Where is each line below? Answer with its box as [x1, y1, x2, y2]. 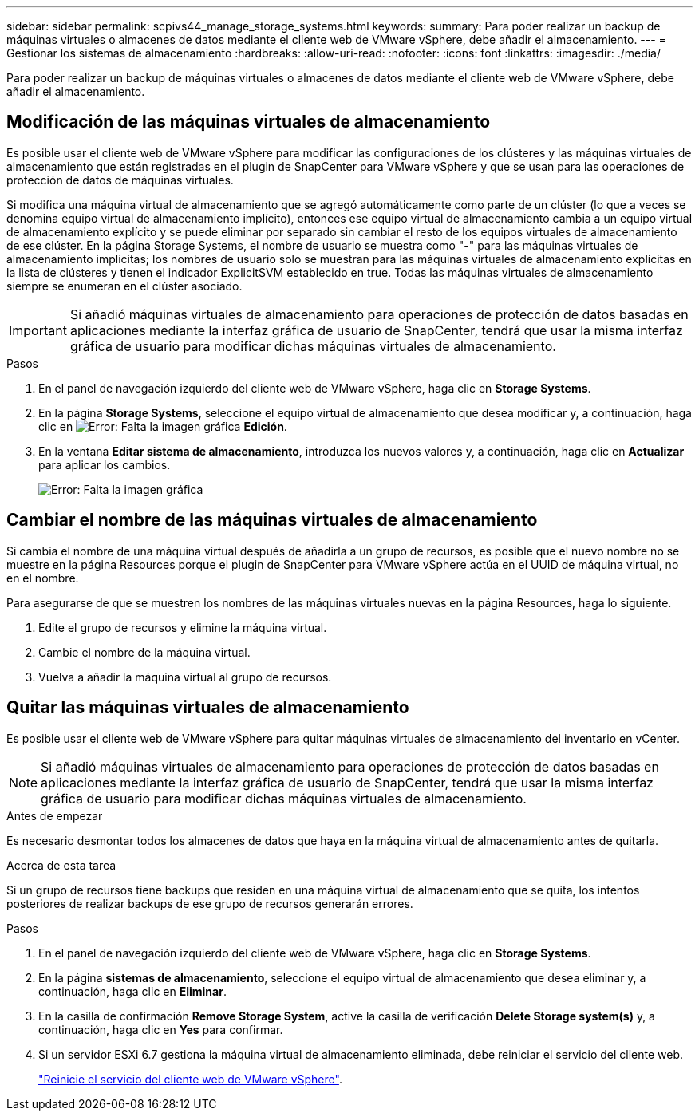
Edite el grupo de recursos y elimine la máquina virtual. [38, 620, 327, 634]
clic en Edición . [38, 419, 287, 433]
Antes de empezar [6, 808, 103, 823]
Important [9, 322, 67, 338]
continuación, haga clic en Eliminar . [38, 984, 227, 998]
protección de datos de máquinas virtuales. [6, 172, 234, 187]
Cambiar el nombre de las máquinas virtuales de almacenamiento [6, 510, 538, 531]
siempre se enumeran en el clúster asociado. [6, 278, 243, 293]
